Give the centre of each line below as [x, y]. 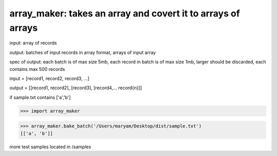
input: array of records [33, 43]
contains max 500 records [37, 69]
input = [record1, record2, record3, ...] [50, 78]
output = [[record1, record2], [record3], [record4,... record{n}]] [76, 88]
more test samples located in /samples [50, 147]
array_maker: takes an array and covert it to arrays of [125, 13]
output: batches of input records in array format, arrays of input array [83, 52]
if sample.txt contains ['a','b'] [40, 97]
